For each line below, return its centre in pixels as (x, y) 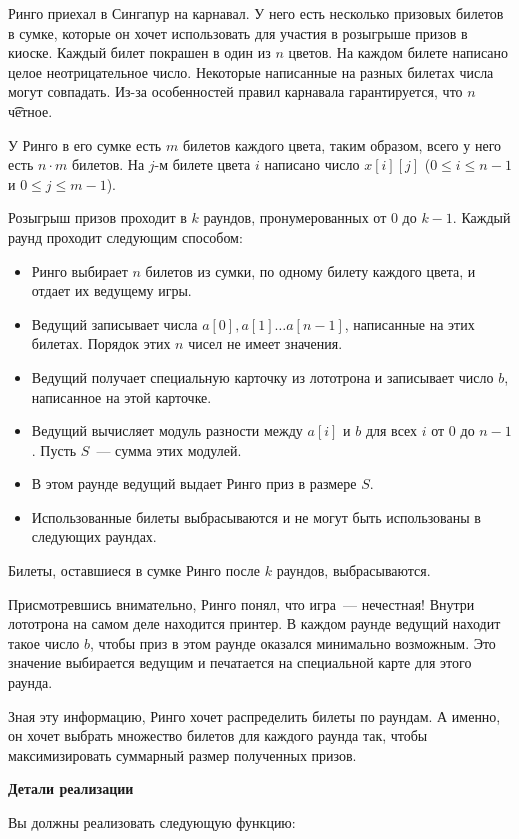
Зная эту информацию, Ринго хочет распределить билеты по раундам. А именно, (254, 715)
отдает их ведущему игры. (111, 290)
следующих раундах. (94, 536)
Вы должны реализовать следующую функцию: (152, 822)
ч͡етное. (30, 110)
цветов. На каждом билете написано (398, 52)
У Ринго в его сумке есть (85, 144)
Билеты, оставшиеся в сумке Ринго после (134, 570)
